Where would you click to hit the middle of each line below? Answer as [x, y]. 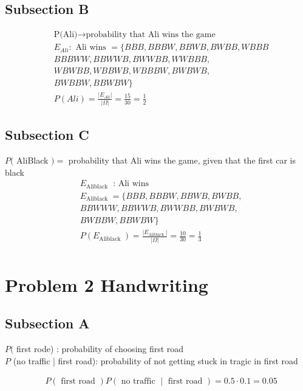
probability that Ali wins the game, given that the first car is [182, 160]
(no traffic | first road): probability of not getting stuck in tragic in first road [155, 360]
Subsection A [47, 323]
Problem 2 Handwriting [107, 284]
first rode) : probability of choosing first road [100, 349]
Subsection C [47, 135]
